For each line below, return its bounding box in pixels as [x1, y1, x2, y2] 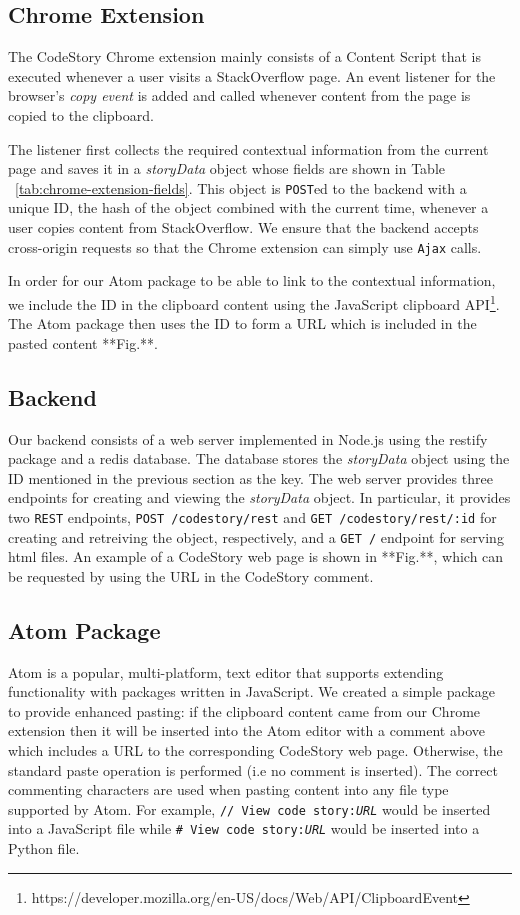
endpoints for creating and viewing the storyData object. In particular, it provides [8, 487, 511, 508]
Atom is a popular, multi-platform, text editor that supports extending [8, 661, 444, 682]
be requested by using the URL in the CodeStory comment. [8, 565, 374, 586]
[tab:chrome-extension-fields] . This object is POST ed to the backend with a [15, 177, 467, 198]
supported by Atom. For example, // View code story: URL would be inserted [8, 798, 491, 819]
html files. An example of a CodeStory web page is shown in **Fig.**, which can [8, 546, 504, 567]
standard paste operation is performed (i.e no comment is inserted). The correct [8, 759, 498, 780]
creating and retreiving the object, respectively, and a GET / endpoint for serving [8, 526, 504, 547]
